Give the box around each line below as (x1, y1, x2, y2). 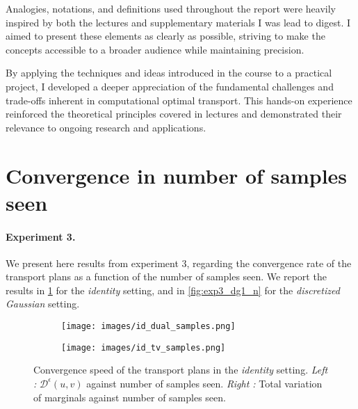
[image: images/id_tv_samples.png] (61, 342, 226, 353)
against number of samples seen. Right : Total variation (86, 376, 323, 390)
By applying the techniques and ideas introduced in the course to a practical (6, 65, 332, 80)
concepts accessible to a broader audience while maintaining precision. (6, 42, 304, 56)
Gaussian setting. (6, 296, 80, 311)
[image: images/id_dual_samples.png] (61, 321, 236, 332)
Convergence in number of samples (6, 161, 348, 189)
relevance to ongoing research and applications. (6, 120, 206, 134)
